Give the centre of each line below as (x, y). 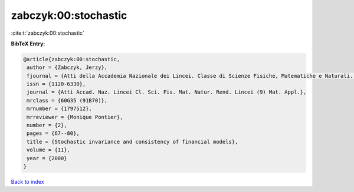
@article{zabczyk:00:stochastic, (72, 59)
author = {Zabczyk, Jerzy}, (67, 67)
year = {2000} (47, 158)
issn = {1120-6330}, (56, 84)
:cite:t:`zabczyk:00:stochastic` (48, 33)
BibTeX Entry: (28, 44)
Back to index (27, 181)
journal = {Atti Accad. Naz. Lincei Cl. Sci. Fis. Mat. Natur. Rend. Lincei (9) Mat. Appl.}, (167, 92)
